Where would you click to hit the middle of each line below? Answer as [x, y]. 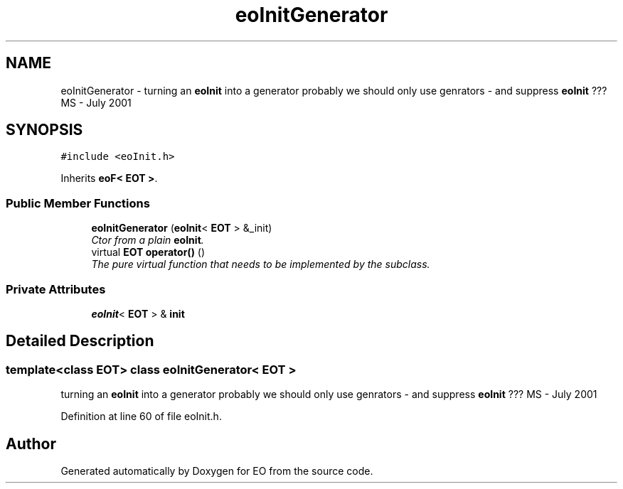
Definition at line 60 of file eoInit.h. [141, 417]
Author [31, 444]
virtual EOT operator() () [148, 252]
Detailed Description [80, 341]
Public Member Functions [78, 203]
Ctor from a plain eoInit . [148, 240]
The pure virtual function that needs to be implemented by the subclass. [261, 264]
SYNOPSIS [44, 130]
